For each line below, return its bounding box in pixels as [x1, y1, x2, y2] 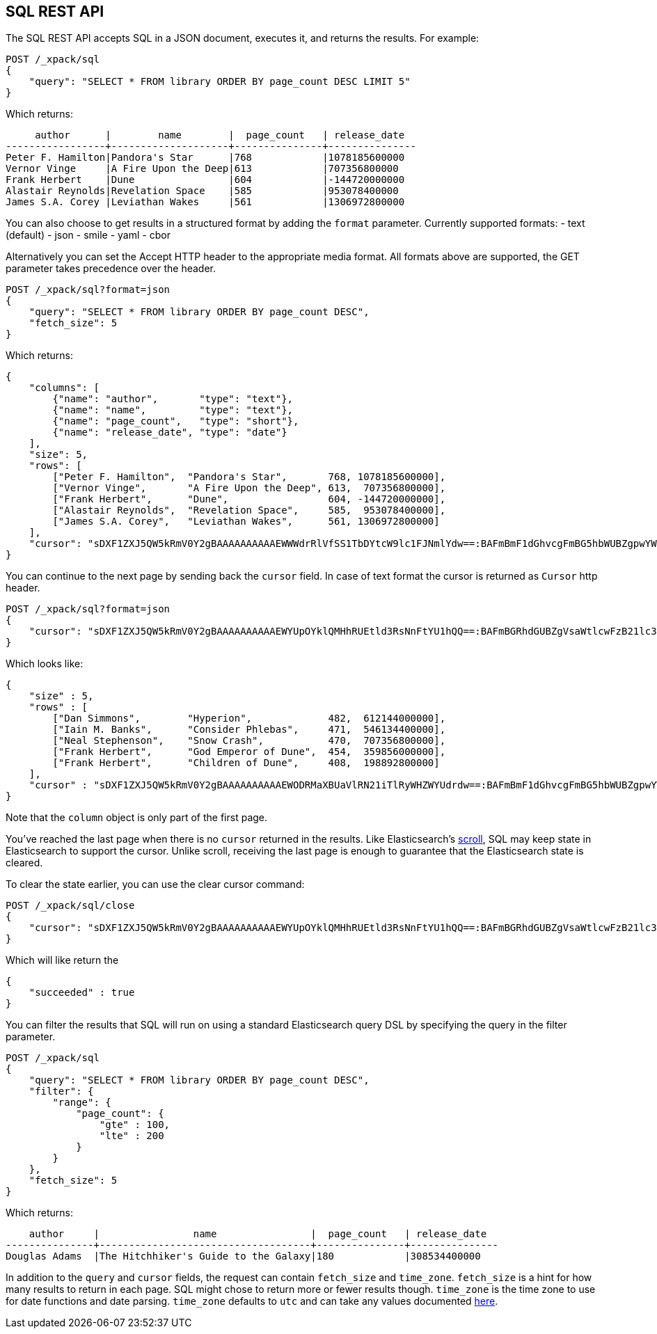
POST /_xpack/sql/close [6, 900, 135, 912]
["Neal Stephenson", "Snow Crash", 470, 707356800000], [52, 735, 446, 747]
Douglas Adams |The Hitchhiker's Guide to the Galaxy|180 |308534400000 [6, 1250, 481, 1262]
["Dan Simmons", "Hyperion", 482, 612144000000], [52, 713, 446, 724]
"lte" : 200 [99, 1130, 164, 1142]
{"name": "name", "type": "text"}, [52, 404, 294, 416]
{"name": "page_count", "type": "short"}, [52, 415, 299, 427]
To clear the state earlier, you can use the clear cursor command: [6, 878, 305, 891]
